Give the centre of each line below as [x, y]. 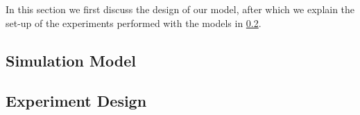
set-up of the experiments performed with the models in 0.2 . [134, 23]
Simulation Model [71, 60]
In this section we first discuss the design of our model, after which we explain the [180, 9]
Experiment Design [76, 101]
